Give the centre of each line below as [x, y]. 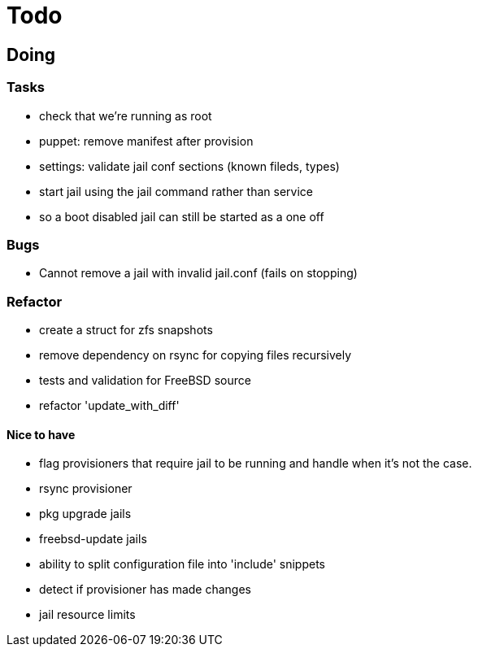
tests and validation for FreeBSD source [145, 381]
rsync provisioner [86, 489]
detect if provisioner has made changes [145, 590]
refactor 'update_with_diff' [109, 406]
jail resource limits [87, 615]
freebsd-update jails [93, 539]
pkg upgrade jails [85, 514]
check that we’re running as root [126, 115]
